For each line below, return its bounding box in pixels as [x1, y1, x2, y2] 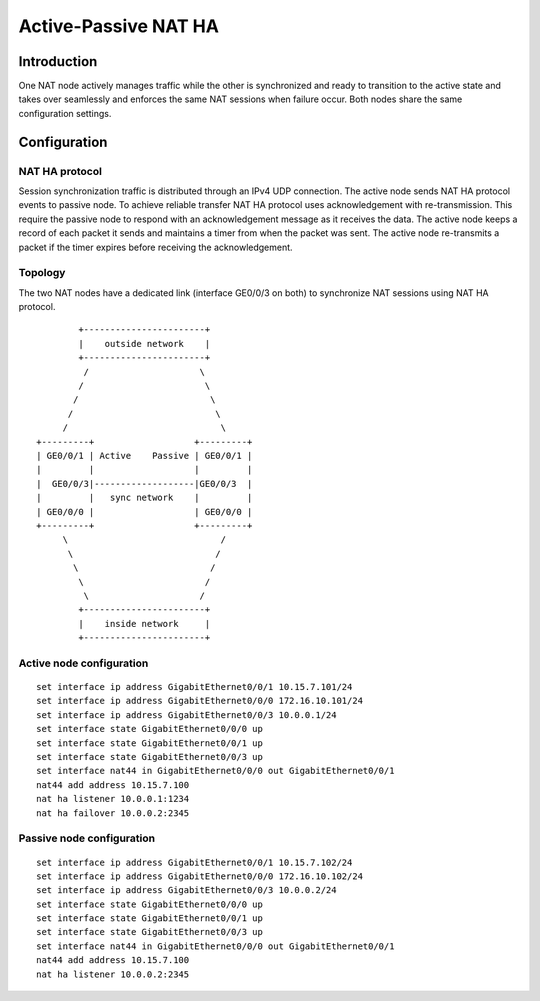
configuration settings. [18, 107, 112, 119]
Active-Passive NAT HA [18, 15, 220, 37]
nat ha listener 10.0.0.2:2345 [36, 968, 190, 980]
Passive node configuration [18, 831, 155, 845]
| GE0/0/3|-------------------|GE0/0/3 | [36, 478, 253, 489]
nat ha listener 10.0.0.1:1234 [36, 793, 190, 805]
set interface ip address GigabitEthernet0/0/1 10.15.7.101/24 [36, 681, 353, 693]
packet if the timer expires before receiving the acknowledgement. [18, 241, 294, 253]
